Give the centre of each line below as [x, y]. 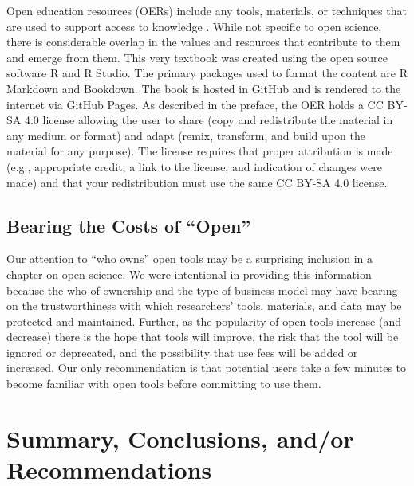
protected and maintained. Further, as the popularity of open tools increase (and [204, 321]
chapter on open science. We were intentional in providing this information [189, 274]
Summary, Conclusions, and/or [180, 438]
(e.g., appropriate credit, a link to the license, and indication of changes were [194, 166]
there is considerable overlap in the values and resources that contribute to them [203, 42]
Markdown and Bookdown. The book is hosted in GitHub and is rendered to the [204, 88]
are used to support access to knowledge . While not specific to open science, [194, 26]
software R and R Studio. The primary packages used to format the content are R [207, 73]
